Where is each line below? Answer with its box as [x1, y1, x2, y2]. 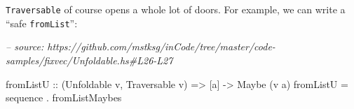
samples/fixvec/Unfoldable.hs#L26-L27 [6, 52, 173, 67]
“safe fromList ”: [6, 15, 78, 30]
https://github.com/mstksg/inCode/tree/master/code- [47, 39, 275, 54]
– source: [6, 39, 44, 54]
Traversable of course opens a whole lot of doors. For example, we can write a [6, 2, 346, 16]
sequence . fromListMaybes [6, 90, 122, 105]
